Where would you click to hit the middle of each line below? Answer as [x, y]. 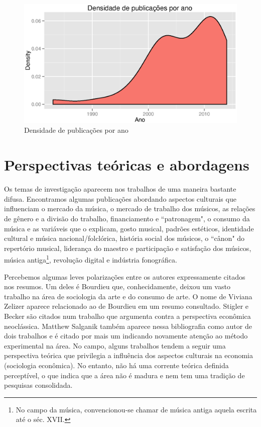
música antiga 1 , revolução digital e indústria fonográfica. [91, 259]
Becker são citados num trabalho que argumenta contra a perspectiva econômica [127, 316]
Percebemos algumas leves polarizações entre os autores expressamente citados [125, 276]
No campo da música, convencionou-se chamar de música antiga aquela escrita [136, 409]
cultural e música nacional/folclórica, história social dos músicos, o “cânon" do [124, 238]
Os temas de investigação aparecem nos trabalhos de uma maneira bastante [120, 189]
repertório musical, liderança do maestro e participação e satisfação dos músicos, [128, 248]
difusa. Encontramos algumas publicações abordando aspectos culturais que [120, 198]
